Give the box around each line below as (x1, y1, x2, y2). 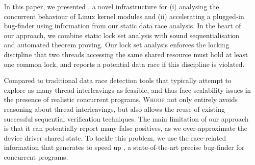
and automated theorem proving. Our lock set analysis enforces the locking (4, 40, 229, 50)
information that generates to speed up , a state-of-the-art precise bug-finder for (4, 142, 245, 152)
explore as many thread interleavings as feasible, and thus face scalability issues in (4, 84, 251, 95)
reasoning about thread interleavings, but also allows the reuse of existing (4, 103, 225, 114)
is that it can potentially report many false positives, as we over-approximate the (4, 123, 247, 133)
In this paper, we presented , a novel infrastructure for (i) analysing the (4, 1, 219, 11)
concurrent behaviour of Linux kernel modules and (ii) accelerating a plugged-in (4, 11, 244, 21)
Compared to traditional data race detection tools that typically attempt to (4, 75, 231, 85)
